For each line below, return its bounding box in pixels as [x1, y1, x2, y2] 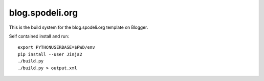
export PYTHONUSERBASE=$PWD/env [18, 44, 95, 50]
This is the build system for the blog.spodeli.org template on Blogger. [9, 24, 149, 30]
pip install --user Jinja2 [18, 51, 83, 57]
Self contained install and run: [9, 33, 69, 39]
